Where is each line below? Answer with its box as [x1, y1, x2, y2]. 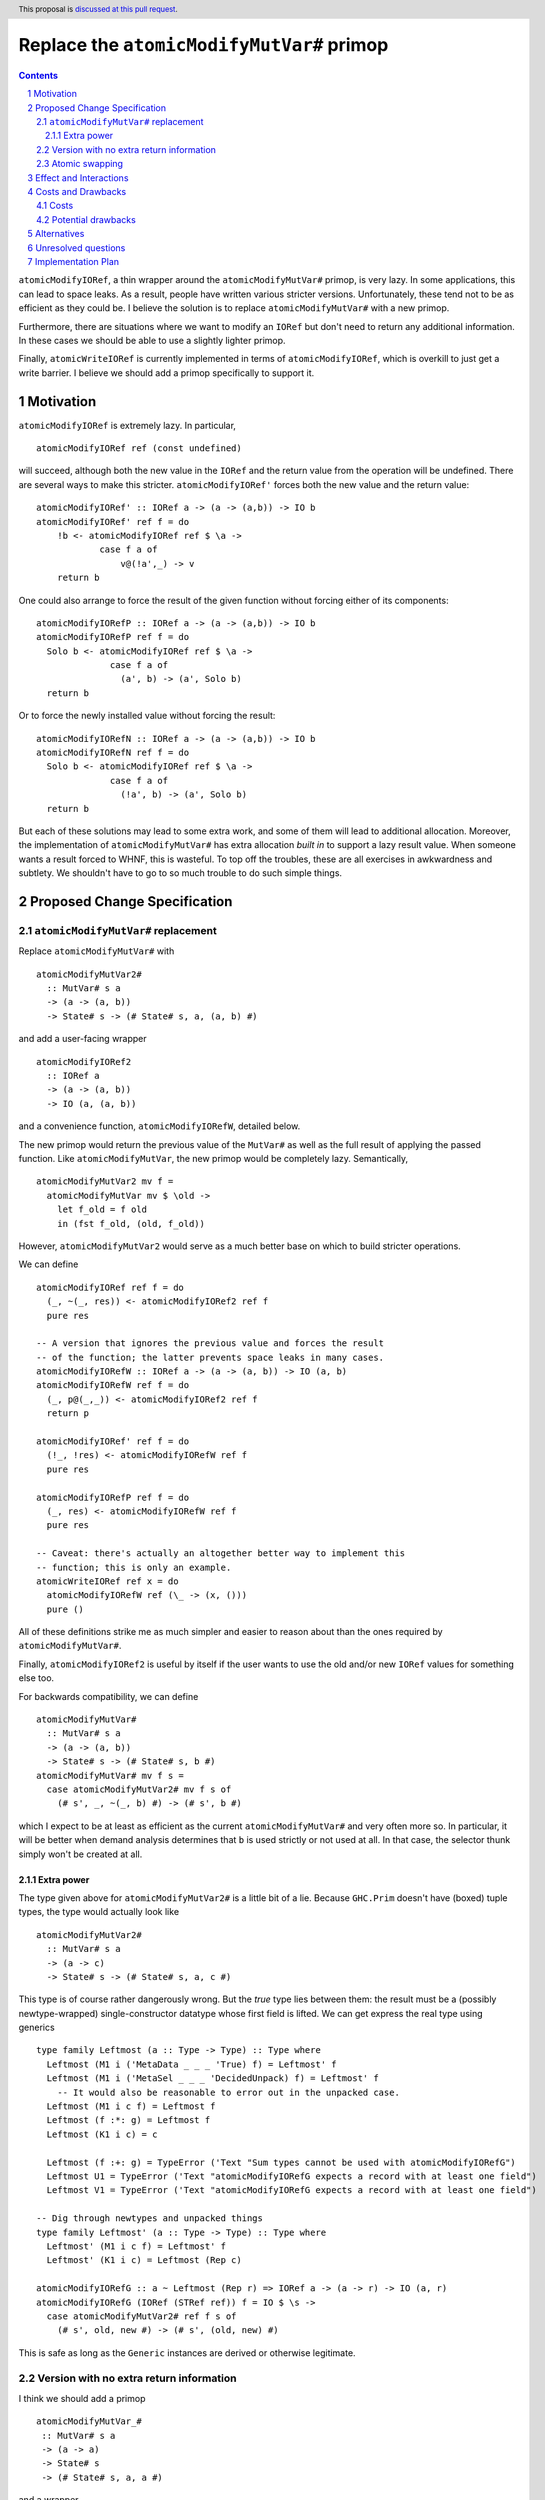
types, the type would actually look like [18, 1906, 180, 1918]
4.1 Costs [36, 200, 74, 212]
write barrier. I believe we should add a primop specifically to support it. [18, 366, 315, 379]
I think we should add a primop [18, 2392, 146, 2404]
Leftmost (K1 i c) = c [46, 2128, 158, 2140]
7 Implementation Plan [27, 255, 120, 267]
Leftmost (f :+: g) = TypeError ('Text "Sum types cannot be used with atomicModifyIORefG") [46, 2156, 517, 2168]
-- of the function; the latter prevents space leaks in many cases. [36, 1351, 385, 1363]
